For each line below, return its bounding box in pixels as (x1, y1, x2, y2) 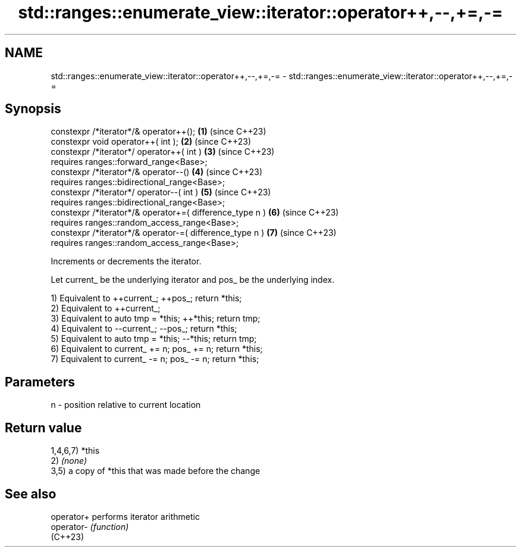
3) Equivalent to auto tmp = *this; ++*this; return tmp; (51, 313, 260, 324)
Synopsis (5, 101, 61, 117)
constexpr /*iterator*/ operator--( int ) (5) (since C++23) (51, 187, 271, 198)
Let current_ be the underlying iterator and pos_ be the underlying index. (51, 275, 335, 285)
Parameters (5, 374, 75, 389)
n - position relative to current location (51, 400, 201, 410)
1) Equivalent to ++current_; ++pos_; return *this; (51, 293, 242, 304)
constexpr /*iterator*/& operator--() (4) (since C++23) (51, 167, 263, 177)
